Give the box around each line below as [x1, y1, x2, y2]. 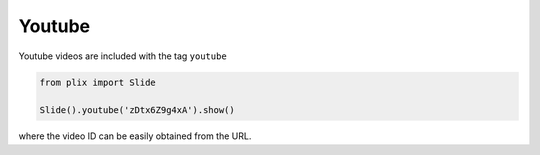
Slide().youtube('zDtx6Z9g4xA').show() [39, 105, 235, 116]
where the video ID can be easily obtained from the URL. [18, 130, 252, 142]
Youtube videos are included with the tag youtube [18, 50, 227, 62]
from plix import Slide [39, 76, 157, 88]
